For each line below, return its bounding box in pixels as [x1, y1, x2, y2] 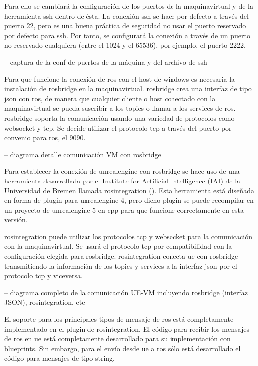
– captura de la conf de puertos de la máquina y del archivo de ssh [4, 56, 207, 67]
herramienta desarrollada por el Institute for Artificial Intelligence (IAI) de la [4, 175, 241, 185]
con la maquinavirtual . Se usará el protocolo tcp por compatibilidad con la [4, 241, 232, 251]
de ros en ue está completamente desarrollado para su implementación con [4, 333, 231, 344]
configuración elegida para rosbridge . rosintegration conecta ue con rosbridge [4, 251, 238, 261]
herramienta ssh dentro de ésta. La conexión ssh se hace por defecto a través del [4, 10, 249, 21]
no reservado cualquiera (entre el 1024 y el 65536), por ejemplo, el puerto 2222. [4, 40, 246, 50]
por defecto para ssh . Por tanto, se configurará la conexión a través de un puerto [4, 30, 250, 40]
